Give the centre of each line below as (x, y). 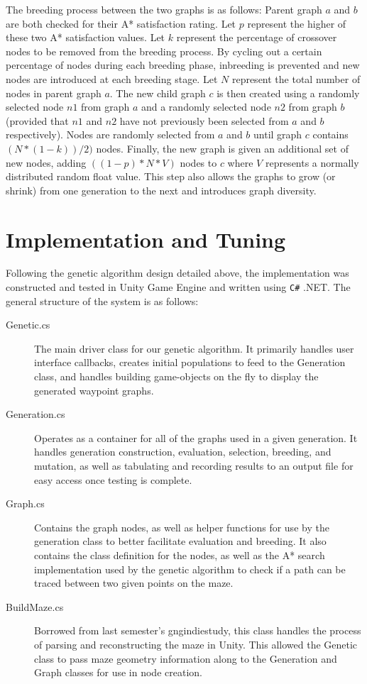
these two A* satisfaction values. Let (86, 37)
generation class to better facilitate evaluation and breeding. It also (180, 541)
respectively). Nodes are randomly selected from (110, 134)
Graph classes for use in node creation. (118, 672)
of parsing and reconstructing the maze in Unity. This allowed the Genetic (196, 644)
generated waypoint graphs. (94, 390)
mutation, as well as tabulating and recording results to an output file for (194, 466)
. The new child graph (158, 93)
